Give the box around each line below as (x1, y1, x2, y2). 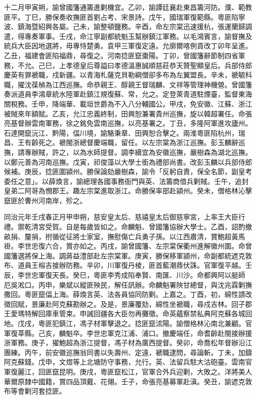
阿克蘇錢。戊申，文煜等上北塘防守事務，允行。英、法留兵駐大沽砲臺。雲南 (4, 357, 245, 367)
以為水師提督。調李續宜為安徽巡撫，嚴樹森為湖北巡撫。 (72, 146, 252, 157)
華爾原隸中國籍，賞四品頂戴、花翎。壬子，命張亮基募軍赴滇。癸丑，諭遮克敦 (4, 376, 252, 386)
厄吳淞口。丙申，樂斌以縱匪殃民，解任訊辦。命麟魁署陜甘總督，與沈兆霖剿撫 (4, 279, 252, 290)
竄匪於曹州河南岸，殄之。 (4, 195, 87, 205)
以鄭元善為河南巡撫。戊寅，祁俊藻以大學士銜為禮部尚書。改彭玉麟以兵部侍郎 (4, 156, 252, 167)
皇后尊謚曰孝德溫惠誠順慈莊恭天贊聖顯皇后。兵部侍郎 (79, 60, 252, 70)
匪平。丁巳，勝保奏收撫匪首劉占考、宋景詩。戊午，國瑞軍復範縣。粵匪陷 (4, 11, 238, 22)
